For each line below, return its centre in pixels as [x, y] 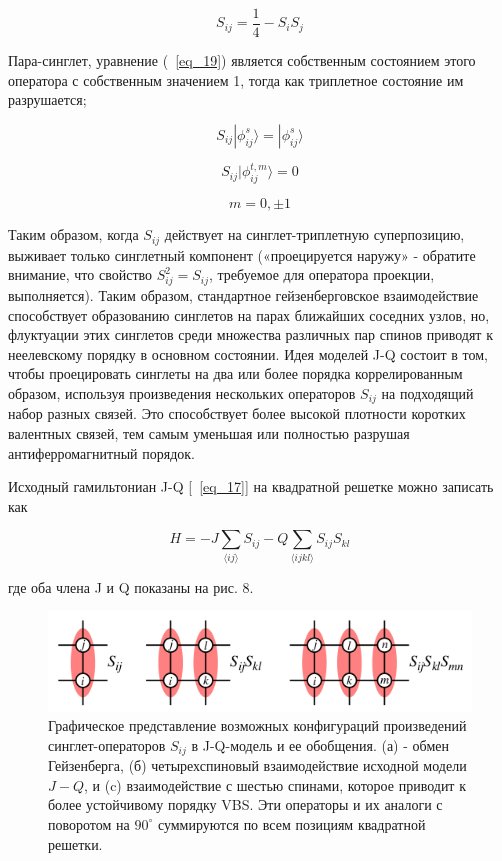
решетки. [75, 843]
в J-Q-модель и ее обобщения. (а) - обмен [320, 744]
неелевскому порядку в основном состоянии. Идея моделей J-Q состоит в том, [248, 353]
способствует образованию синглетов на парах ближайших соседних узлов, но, [249, 314]
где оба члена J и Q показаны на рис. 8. [131, 586]
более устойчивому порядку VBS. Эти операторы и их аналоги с [245, 804]
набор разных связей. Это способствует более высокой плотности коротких [237, 413]
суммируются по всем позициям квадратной [291, 823]
